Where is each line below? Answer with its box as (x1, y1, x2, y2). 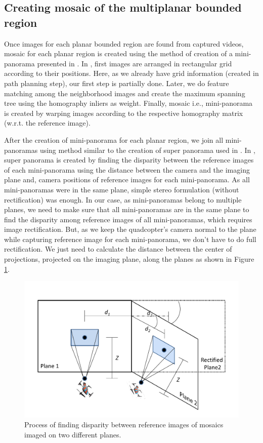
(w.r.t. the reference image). (4, 117, 91, 128)
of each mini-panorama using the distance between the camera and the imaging (4, 164, 250, 175)
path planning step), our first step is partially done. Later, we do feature (4, 77, 229, 88)
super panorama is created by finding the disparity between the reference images (4, 154, 254, 165)
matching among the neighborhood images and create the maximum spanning (4, 88, 245, 98)
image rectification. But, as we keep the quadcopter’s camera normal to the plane (4, 224, 256, 234)
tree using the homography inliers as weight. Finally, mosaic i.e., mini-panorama (4, 98, 253, 108)
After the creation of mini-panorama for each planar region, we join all (4, 134, 224, 145)
